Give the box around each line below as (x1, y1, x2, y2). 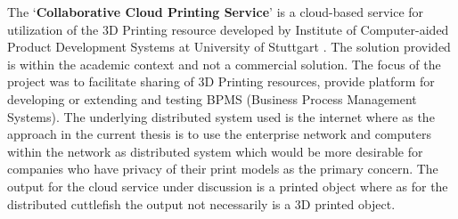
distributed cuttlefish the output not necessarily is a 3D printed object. (7, 194, 396, 213)
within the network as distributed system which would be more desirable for (7, 142, 423, 160)
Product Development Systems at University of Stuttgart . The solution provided (7, 37, 451, 56)
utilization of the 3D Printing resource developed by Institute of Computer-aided (7, 20, 449, 38)
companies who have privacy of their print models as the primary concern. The (7, 159, 438, 178)
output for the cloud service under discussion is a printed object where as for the (7, 176, 448, 195)
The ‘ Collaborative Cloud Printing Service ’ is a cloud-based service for (7, 3, 424, 20)
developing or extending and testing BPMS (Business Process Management (7, 89, 417, 108)
